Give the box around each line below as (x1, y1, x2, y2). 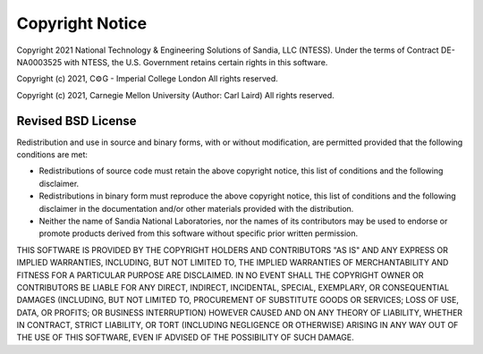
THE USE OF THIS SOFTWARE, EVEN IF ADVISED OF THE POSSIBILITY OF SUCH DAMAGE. (16, 332, 355, 343)
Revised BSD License (16, 113, 137, 129)
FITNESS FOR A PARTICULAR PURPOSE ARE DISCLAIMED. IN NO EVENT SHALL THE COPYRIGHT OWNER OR (16, 269, 424, 281)
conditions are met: (16, 149, 89, 160)
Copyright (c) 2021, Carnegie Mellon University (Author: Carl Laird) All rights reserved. (16, 89, 335, 100)
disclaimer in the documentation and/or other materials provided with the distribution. (38, 203, 354, 214)
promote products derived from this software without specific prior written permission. (38, 228, 359, 239)
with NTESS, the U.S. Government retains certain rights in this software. (64, 56, 328, 67)
